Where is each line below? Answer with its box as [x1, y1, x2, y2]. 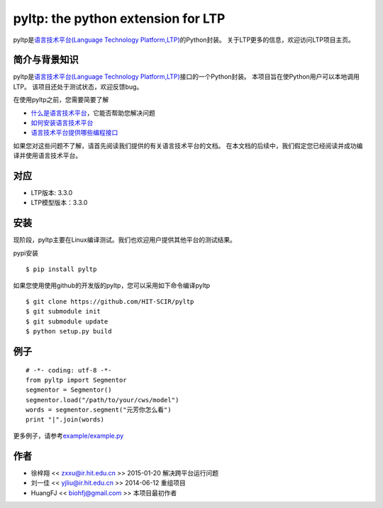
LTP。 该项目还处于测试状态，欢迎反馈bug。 [13, 82, 143, 91]
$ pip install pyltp [26, 265, 97, 273]
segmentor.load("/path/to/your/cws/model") [26, 396, 179, 404]
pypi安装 [13, 248, 39, 257]
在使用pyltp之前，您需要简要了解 [13, 96, 109, 104]
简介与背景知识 [13, 54, 79, 66]
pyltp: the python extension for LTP [13, 11, 226, 26]
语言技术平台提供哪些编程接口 [30, 128, 118, 137]
